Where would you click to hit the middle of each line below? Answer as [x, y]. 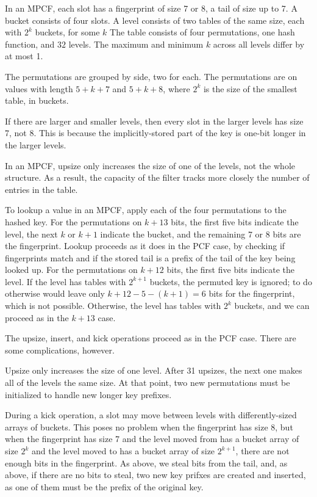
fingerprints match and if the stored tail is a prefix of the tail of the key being [150, 257]
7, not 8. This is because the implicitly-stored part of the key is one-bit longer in [155, 133]
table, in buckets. [37, 100]
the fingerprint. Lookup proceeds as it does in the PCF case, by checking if [145, 246]
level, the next [31, 234]
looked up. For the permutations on [71, 270]
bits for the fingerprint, [252, 293]
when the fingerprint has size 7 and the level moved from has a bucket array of [152, 439]
